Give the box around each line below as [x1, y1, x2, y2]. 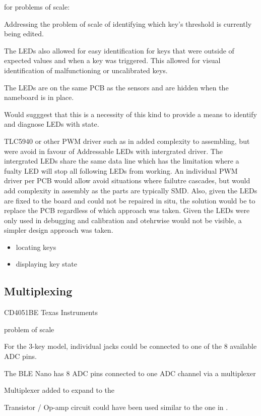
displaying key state [16, 258, 77, 269]
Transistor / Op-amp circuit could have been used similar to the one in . [4, 401, 228, 412]
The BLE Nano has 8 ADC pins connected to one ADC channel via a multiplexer [4, 368, 256, 378]
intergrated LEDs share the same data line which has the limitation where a [4, 155, 239, 166]
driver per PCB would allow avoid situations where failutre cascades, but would [4, 175, 250, 186]
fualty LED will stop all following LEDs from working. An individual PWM [4, 165, 238, 176]
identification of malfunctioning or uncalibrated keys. [4, 65, 168, 75]
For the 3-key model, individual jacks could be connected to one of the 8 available [4, 341, 257, 351]
